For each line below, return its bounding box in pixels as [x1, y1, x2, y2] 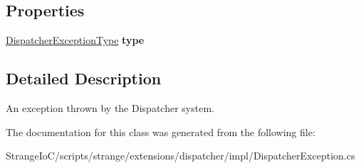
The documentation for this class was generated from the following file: [6, 124, 315, 139]
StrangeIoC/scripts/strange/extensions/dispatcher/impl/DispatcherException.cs [6, 148, 355, 163]
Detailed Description [6, 67, 162, 89]
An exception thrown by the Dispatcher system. [6, 101, 214, 115]
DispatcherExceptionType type [6, 33, 145, 47]
